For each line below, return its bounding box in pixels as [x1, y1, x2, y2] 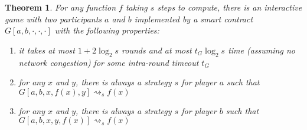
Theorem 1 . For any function [5, 1, 116, 13]
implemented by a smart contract [134, 12, 253, 25]
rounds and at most [122, 44, 192, 56]
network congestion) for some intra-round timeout [18, 56, 199, 68]
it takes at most [18, 44, 75, 56]
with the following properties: [54, 24, 159, 36]
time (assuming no [228, 44, 295, 56]
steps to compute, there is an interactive [157, 1, 302, 13]
